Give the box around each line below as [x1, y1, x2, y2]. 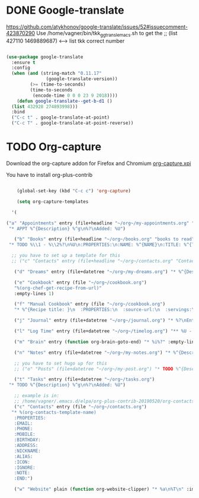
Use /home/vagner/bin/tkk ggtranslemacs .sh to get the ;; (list [36, 29, 178, 38]
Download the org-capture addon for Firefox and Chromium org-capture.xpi [6, 160, 191, 167]
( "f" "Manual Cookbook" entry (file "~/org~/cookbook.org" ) [14, 301, 166, 307]
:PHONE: [14, 426, 33, 432]
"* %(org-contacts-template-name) [11, 409, 97, 415]
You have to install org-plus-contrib [6, 172, 93, 179]
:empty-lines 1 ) [14, 290, 54, 297]
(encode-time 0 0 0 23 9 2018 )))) [32, 93, 118, 99]
